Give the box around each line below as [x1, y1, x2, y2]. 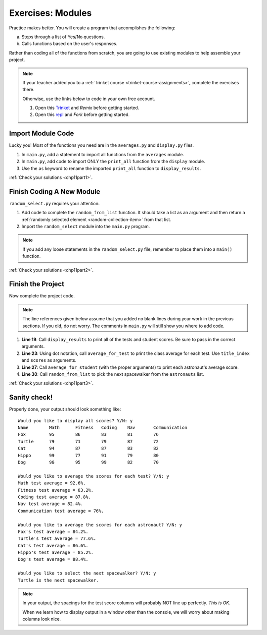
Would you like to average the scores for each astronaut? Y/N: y [18, 522, 182, 527]
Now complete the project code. [9, 293, 75, 299]
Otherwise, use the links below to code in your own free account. [22, 96, 155, 102]
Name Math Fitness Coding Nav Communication [18, 425, 187, 431]
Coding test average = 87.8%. [18, 494, 91, 500]
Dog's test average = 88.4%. [18, 557, 89, 562]
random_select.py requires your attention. [9, 200, 100, 206]
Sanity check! [9, 393, 53, 402]
